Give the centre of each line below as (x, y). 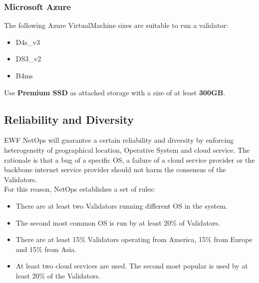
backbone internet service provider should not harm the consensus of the (115, 169)
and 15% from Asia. (46, 249)
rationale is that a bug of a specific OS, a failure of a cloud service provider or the (129, 159)
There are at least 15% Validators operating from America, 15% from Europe (134, 239)
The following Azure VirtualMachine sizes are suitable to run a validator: (116, 25)
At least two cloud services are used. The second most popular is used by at (132, 266)
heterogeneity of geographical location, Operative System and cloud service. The (127, 149)
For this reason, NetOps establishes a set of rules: (80, 189)
